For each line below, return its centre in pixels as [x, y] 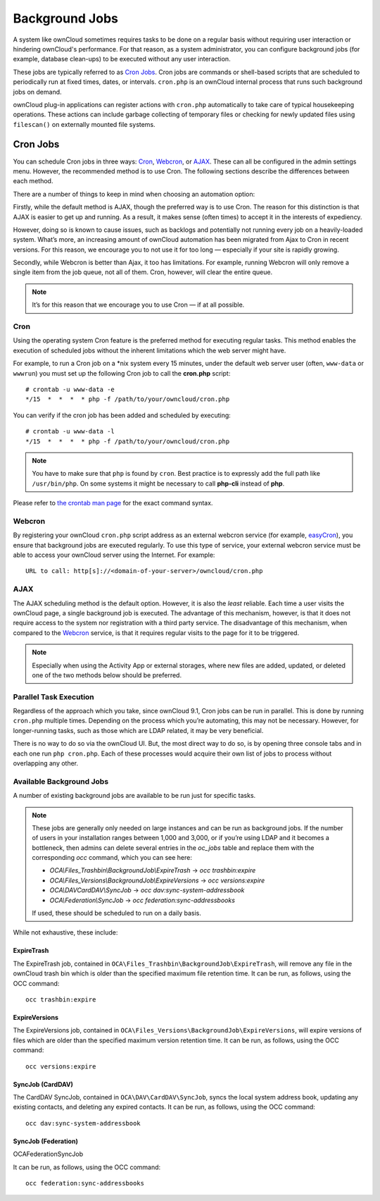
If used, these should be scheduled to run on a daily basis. [117, 913]
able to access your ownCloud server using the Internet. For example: [114, 555]
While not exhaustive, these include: [65, 932]
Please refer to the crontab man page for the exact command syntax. [113, 503]
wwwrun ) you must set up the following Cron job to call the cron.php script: [122, 373]
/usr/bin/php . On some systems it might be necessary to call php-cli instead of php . [158, 484]
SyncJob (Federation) [46, 1141]
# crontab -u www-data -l [70, 431]
